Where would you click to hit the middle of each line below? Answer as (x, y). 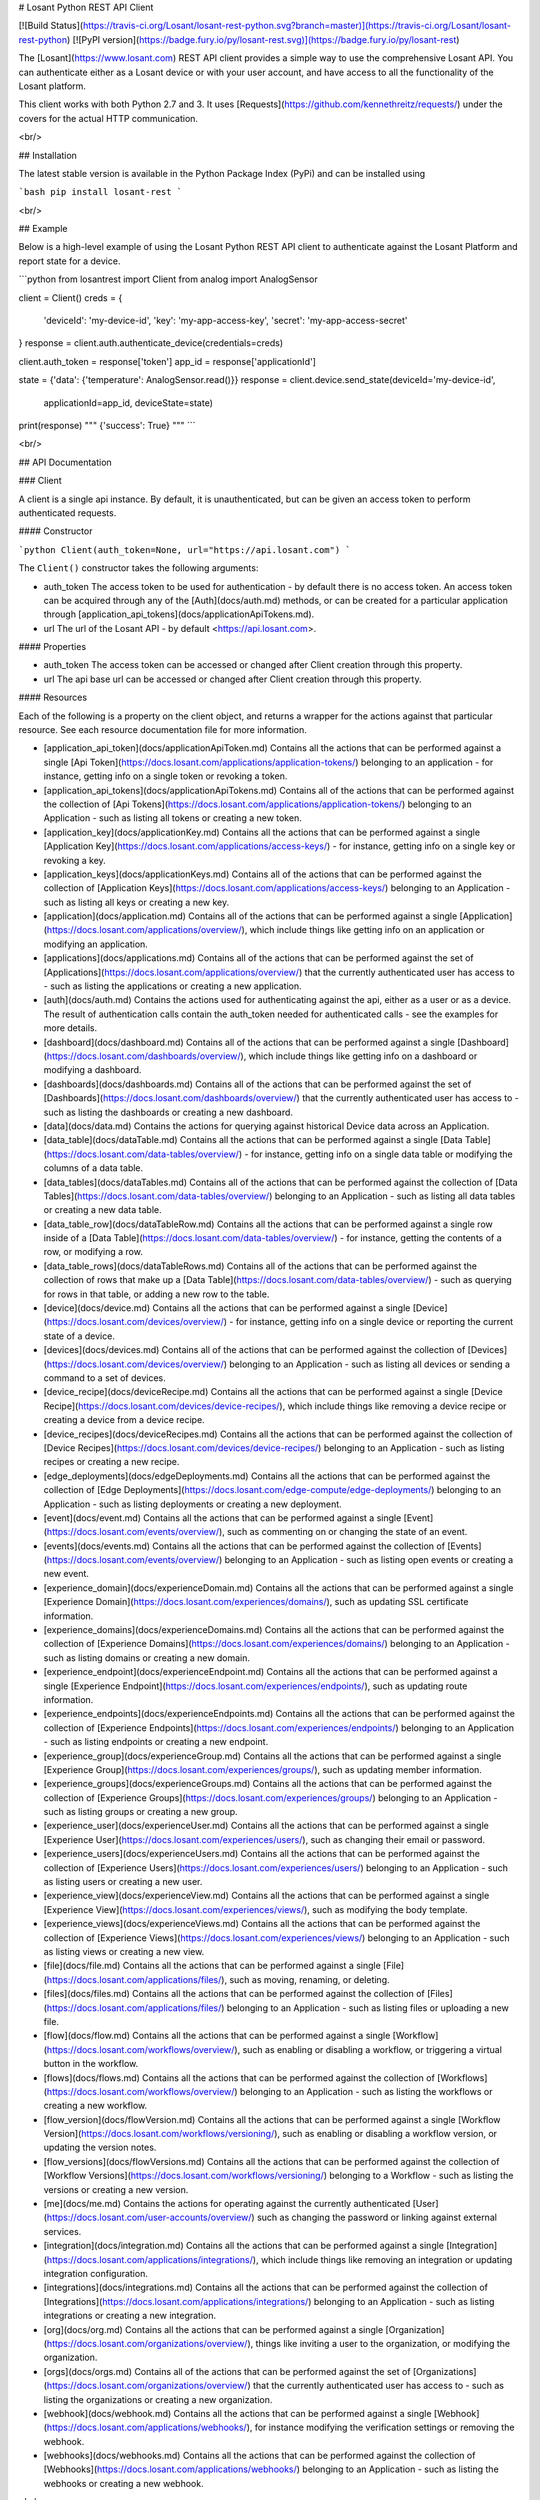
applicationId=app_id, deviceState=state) (128, 402)
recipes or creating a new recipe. (111, 1462)
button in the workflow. (91, 2064)
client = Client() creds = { (70, 297)
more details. (70, 1028)
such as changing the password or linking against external (376, 2217)
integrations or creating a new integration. (130, 2316)
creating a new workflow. (95, 2106)
